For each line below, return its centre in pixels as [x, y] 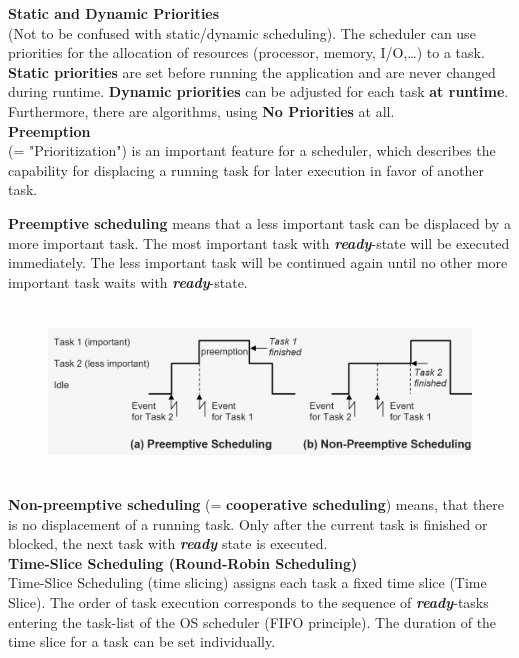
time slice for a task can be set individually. [142, 641]
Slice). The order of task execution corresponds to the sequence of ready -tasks [248, 601]
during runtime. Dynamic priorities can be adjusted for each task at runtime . [258, 91]
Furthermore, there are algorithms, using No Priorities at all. [201, 110]
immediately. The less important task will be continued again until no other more [258, 262]
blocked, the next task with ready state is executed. [168, 543]
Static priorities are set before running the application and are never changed [252, 71]
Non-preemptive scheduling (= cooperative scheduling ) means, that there [256, 503]
